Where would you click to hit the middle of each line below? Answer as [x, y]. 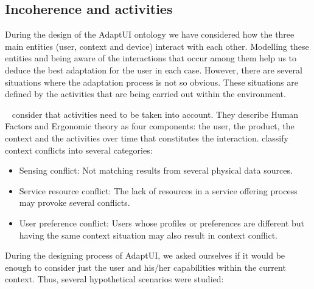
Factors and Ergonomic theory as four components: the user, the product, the [150, 126]
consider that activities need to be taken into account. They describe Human [155, 114]
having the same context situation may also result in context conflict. [148, 235]
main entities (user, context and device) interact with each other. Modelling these [157, 46]
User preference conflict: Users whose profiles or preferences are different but [162, 223]
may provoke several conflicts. [75, 202]
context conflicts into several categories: [79, 150]
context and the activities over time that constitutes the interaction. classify [147, 138]
